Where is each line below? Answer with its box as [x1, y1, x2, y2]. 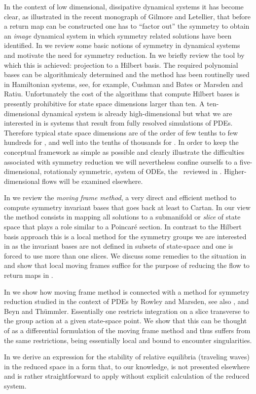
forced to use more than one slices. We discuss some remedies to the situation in [4, 250, 247, 261]
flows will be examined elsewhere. [42, 175, 143, 186]
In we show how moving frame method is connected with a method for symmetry [4, 286, 250, 297]
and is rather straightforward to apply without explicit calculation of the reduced [4, 371, 250, 381]
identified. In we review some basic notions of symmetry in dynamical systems [4, 40, 240, 50]
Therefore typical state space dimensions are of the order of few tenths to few [4, 127, 238, 137]
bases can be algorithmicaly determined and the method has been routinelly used [4, 69, 250, 80]
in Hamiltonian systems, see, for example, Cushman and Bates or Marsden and [4, 79, 243, 89]
